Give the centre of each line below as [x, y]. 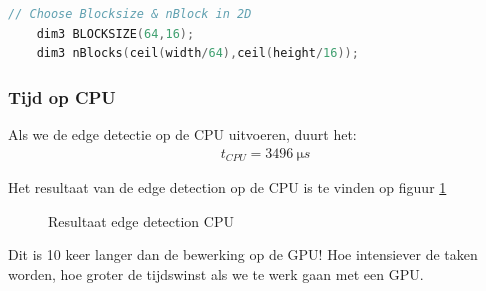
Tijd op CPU [62, 96]
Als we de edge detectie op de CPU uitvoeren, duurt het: [182, 134]
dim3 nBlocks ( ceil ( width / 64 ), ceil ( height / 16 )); [197, 53]
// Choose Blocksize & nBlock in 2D [130, 14]
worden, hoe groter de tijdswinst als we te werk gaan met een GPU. [216, 273]
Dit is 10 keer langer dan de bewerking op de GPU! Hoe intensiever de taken [243, 254]
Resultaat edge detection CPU [141, 220]
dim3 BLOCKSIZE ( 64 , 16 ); [115, 33]
